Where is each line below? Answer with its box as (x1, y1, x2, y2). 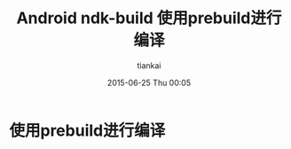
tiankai (137, 59, 161, 71)
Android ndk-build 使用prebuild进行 (16, 8, 282, 28)
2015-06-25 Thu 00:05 (106, 77, 192, 88)
